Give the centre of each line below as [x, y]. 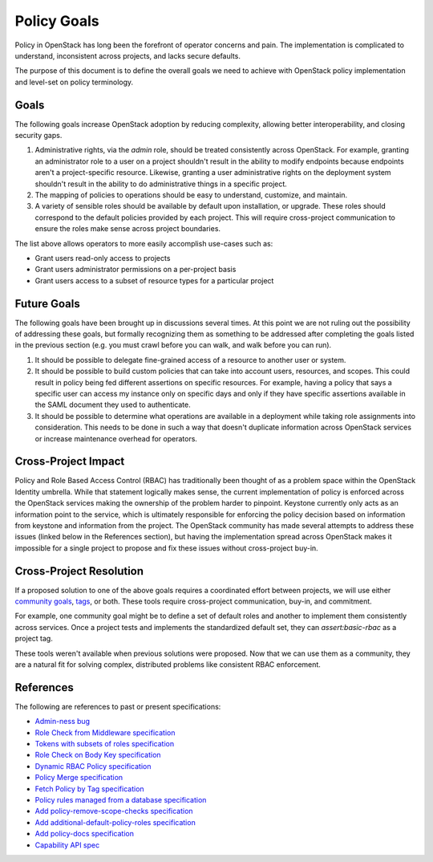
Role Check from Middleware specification [105, 732]
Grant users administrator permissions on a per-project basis [136, 270]
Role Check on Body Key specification [98, 755]
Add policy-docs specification [84, 834]
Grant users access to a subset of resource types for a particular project [154, 280]
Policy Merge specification [79, 778]
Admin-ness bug [63, 722]
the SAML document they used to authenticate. [113, 405]
